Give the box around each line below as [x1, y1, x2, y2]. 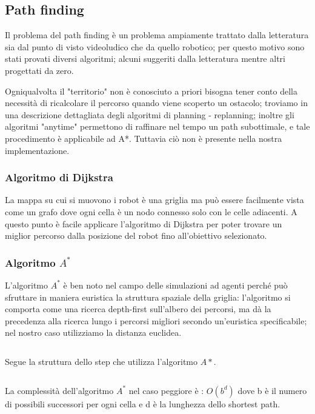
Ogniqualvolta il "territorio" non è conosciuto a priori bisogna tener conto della [5, 84, 298, 97]
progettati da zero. [5, 64, 74, 76]
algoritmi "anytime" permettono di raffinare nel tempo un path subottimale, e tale [5, 120, 310, 133]
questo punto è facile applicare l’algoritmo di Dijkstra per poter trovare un [5, 217, 282, 230]
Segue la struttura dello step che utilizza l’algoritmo [5, 355, 197, 367]
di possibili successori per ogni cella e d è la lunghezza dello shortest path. [5, 397, 280, 410]
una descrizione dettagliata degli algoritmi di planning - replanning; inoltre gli [5, 108, 294, 121]
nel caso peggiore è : [128, 384, 204, 396]
